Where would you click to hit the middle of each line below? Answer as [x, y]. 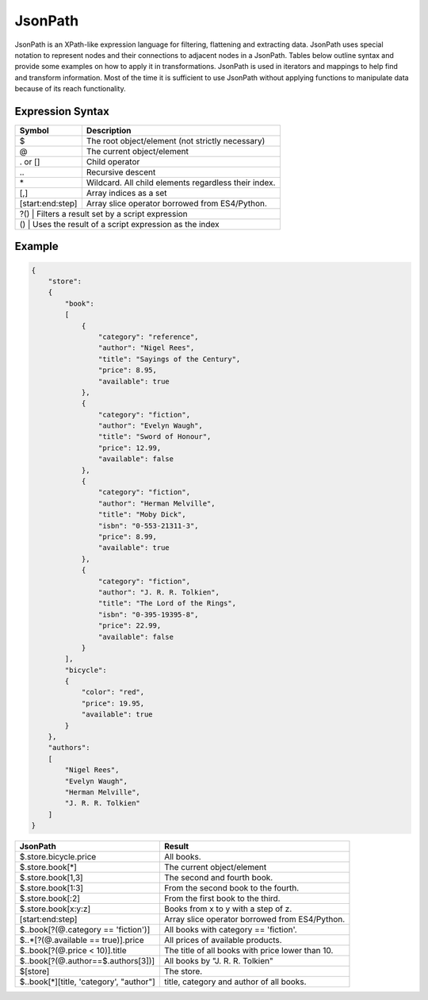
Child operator [113, 162]
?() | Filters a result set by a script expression [103, 214]
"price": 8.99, [128, 537]
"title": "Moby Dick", [142, 515]
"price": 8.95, [128, 370]
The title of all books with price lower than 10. [248, 951]
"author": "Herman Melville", [157, 503]
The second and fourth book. [218, 878]
